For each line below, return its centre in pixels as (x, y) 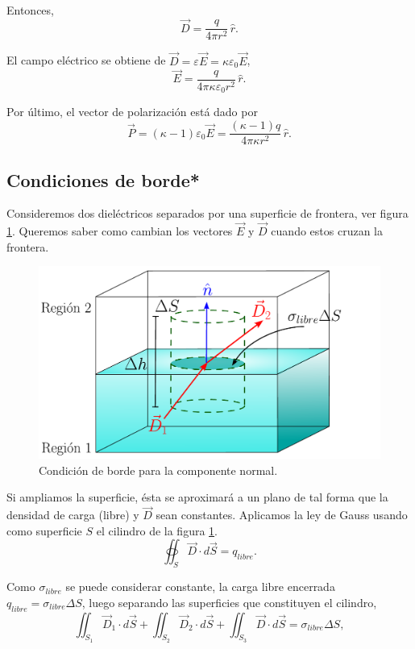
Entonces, (30, 10)
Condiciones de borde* (103, 179)
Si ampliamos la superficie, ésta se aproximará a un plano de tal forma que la (197, 497)
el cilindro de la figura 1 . (157, 530)
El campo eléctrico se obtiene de (86, 60)
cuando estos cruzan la (327, 231)
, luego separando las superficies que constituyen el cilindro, (229, 602)
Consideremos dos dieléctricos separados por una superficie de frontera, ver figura (207, 213)
